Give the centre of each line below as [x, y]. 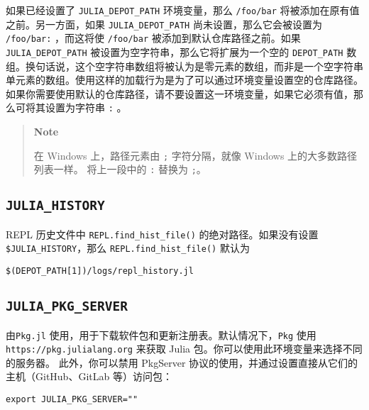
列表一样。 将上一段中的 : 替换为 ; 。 [120, 169]
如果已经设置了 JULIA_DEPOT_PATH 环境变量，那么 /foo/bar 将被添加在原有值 [183, 10]
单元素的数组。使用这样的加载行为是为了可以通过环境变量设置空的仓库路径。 [184, 80]
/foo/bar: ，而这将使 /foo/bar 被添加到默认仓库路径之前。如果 [153, 38]
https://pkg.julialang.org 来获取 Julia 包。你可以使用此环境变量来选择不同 [184, 349]
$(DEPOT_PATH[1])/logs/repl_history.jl [100, 271]
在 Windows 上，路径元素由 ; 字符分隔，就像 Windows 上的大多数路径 [195, 155]
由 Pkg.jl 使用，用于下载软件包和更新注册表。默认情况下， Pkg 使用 [161, 334]
